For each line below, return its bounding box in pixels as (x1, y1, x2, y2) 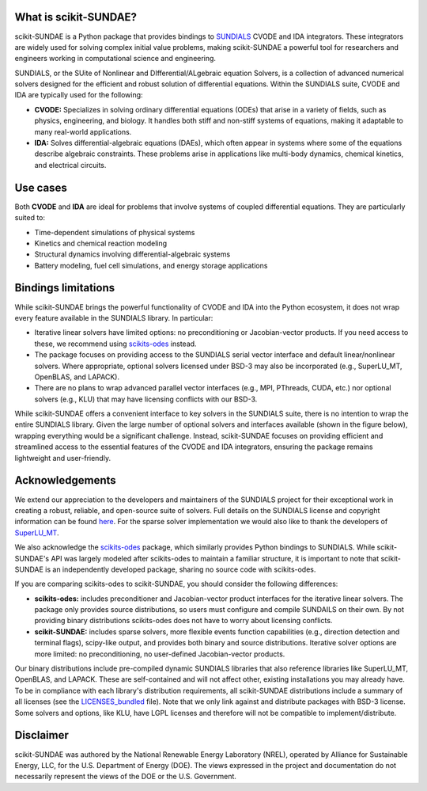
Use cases (14, 181, 67, 194)
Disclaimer (14, 728, 69, 742)
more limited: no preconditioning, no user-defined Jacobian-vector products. (34, 649, 285, 659)
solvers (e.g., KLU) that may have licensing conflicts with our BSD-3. (34, 394, 258, 404)
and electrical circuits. (34, 160, 107, 169)
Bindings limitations (14, 281, 115, 295)
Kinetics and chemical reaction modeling (34, 238, 168, 248)
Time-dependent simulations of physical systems (34, 227, 195, 237)
